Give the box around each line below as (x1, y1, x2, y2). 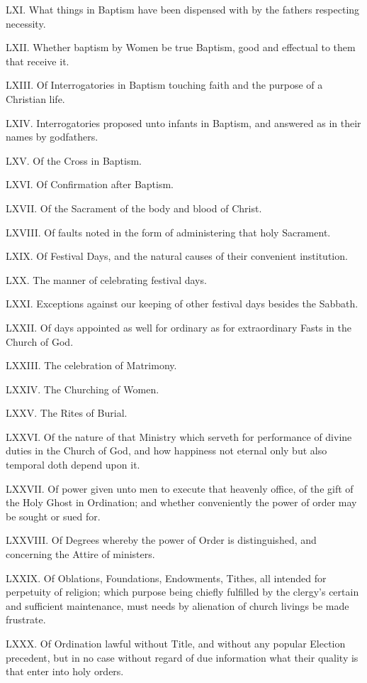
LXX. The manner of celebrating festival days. (6, 272, 207, 287)
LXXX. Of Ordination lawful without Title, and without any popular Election (6, 636, 346, 650)
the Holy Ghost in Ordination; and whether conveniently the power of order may (6, 495, 357, 510)
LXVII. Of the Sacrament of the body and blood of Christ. (6, 200, 262, 215)
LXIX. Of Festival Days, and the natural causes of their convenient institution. (6, 248, 348, 263)
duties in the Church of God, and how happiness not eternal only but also (6, 443, 327, 458)
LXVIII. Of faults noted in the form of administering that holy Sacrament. (6, 224, 331, 239)
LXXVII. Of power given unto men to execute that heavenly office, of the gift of (6, 481, 354, 496)
